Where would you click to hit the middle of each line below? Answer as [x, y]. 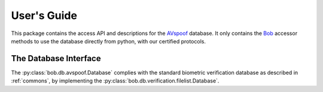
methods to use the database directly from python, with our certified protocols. [109, 41]
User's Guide [44, 15]
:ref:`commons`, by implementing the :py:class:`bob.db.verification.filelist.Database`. [115, 81]
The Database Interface [56, 58]
